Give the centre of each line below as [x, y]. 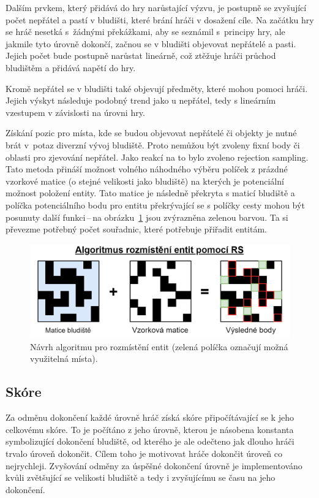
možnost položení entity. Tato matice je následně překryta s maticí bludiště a [150, 193]
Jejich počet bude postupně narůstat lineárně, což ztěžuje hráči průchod [141, 56]
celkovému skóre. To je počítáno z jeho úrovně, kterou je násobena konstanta [150, 429]
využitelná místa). [64, 358]
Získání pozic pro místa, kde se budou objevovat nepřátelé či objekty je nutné [151, 133]
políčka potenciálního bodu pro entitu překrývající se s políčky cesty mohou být [155, 205]
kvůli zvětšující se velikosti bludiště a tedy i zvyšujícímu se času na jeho [141, 477]
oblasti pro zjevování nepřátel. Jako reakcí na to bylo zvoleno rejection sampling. [157, 157]
